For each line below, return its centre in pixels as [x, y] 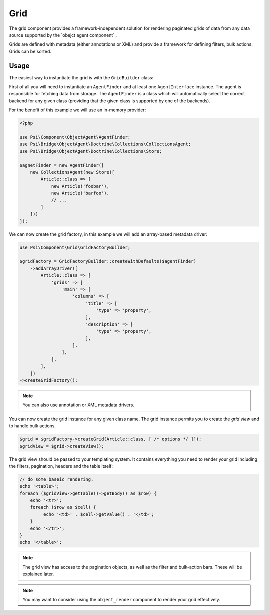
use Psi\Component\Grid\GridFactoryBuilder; [75, 247]
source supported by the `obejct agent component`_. [63, 35]
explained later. [38, 574]
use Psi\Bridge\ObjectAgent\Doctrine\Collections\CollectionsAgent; [105, 144]
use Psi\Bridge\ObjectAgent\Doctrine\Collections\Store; [91, 151]
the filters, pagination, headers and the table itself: [61, 466]
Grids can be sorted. [30, 51]
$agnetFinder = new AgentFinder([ [62, 165]
